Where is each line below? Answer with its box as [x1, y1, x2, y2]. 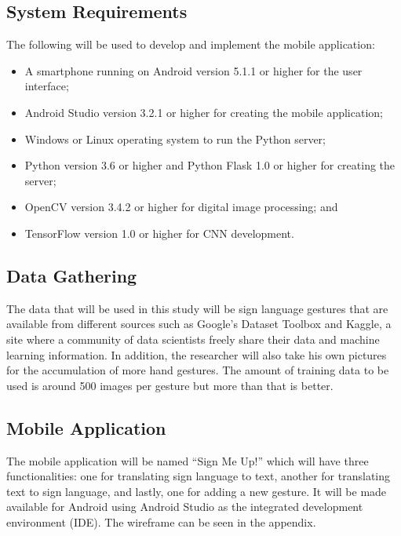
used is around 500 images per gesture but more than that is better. [6, 377, 334, 393]
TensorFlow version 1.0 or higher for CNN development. [24, 224, 294, 241]
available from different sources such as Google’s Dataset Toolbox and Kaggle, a [6, 315, 392, 332]
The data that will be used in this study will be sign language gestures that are [6, 300, 388, 316]
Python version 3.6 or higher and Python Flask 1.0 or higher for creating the [24, 157, 396, 173]
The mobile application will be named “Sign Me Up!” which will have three [6, 452, 369, 469]
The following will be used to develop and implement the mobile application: [6, 36, 375, 53]
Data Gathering [6, 263, 137, 287]
